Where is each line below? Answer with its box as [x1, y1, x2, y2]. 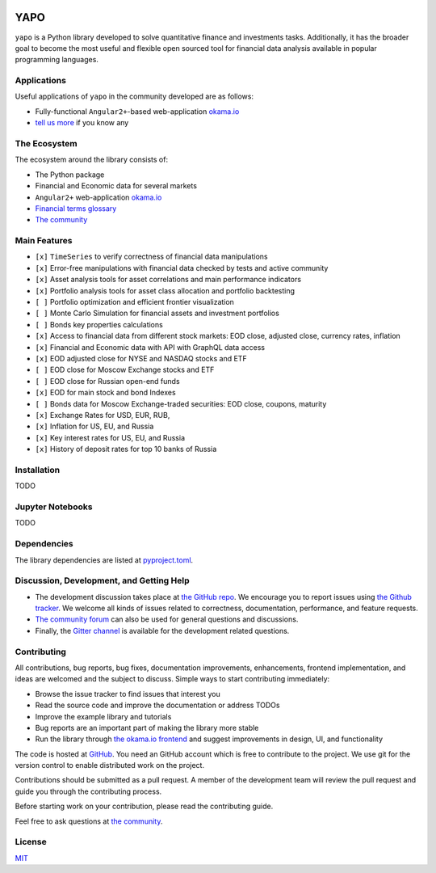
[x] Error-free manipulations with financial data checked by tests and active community [35, 263, 329, 272]
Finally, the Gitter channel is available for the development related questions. [35, 626, 290, 635]
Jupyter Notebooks [15, 501, 93, 512]
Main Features [15, 235, 73, 247]
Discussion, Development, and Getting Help [15, 575, 190, 586]
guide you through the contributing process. [15, 787, 162, 796]
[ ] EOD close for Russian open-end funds [35, 376, 181, 386]
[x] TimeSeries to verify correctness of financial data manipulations [35, 251, 268, 262]
